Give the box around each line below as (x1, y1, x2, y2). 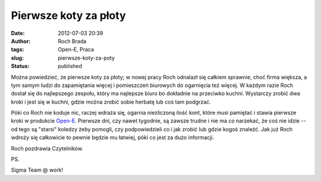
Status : (11, 63, 30, 70)
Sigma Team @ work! (11, 166, 64, 174)
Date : (11, 30, 25, 37)
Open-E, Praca (58, 46, 95, 53)
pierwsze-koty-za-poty (58, 54, 115, 62)
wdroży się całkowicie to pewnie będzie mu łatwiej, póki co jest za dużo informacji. (11, 134, 214, 141)
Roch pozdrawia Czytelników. (11, 145, 83, 152)
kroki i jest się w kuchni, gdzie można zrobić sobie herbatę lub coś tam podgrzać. (11, 98, 211, 105)
